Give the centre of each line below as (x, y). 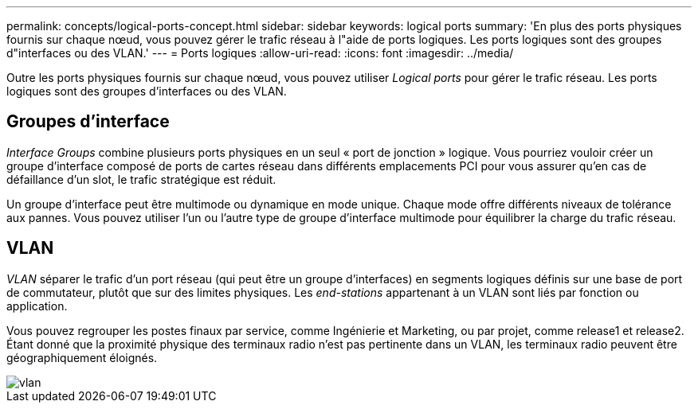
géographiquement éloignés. (82, 357)
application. (37, 306)
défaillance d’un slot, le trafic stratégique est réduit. (141, 179)
